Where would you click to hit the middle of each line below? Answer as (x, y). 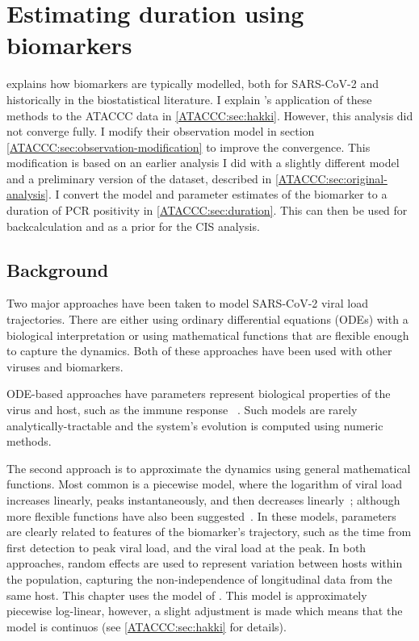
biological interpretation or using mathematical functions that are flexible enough (208, 335)
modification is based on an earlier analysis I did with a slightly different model (203, 163)
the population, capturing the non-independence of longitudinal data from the (199, 578)
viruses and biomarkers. (65, 366)
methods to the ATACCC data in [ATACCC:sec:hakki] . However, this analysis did (210, 115)
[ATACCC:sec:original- (331, 178)
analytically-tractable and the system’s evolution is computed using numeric (195, 425)
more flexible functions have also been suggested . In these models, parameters (201, 515)
